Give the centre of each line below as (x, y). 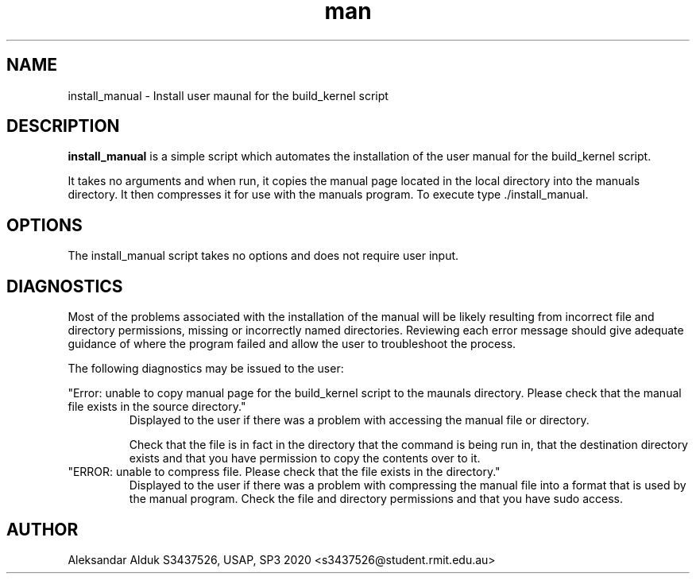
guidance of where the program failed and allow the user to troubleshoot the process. (292, 344)
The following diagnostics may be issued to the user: (206, 369)
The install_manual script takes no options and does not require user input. (263, 256)
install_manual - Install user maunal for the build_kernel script (228, 95)
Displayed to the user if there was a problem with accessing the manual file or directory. (359, 420)
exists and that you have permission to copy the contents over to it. (305, 458)
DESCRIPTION (63, 126)
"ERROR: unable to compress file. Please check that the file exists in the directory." (284, 472)
